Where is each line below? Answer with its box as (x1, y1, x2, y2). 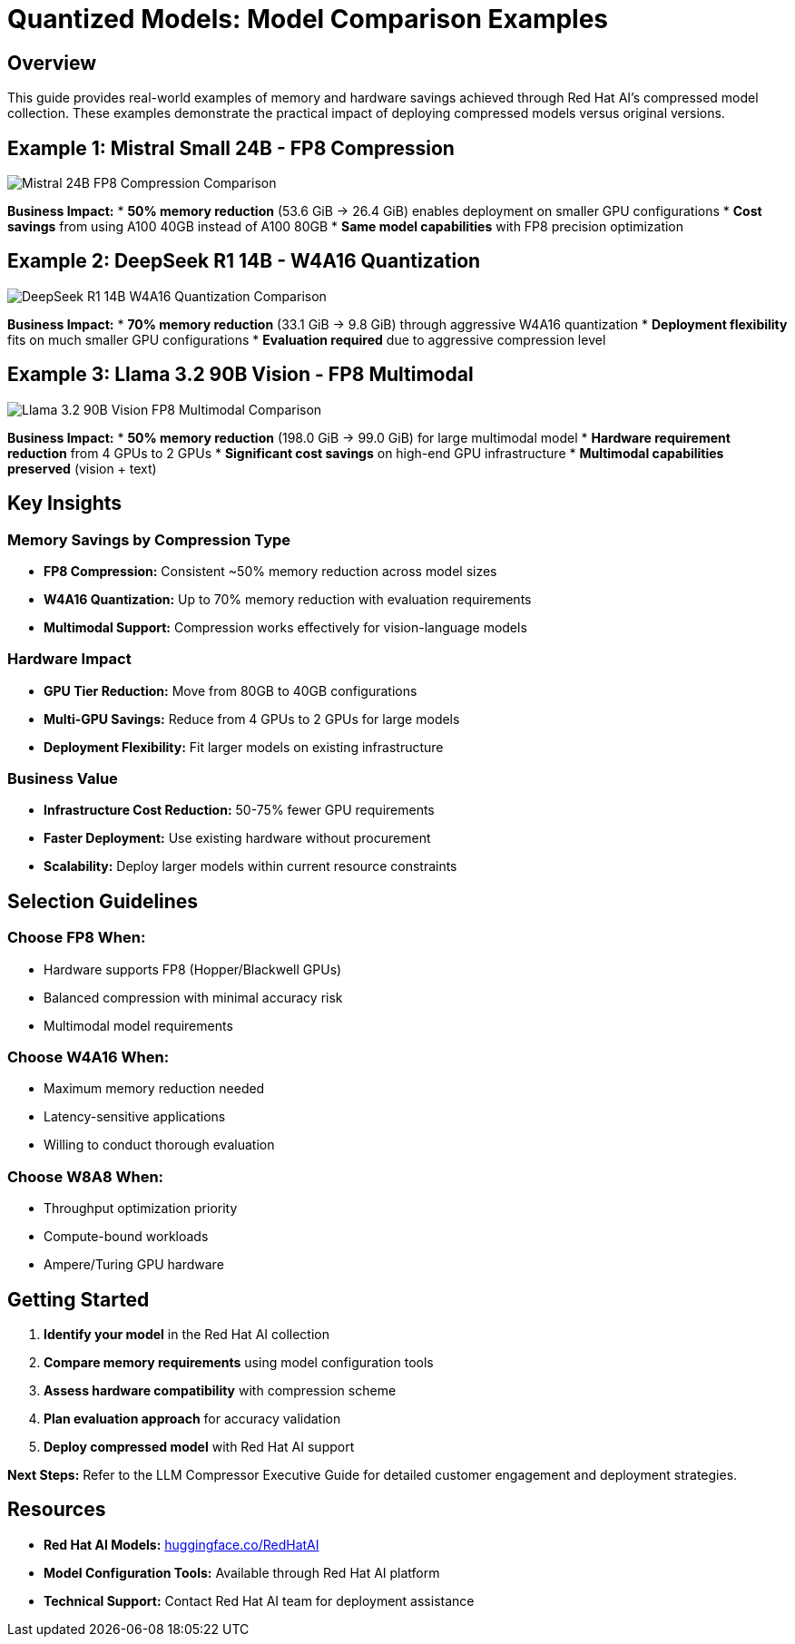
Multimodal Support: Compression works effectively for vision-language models (44, 619, 527, 635)
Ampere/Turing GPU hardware (44, 1257, 224, 1273)
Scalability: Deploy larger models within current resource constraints (44, 858, 457, 875)
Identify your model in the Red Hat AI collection (44, 1326, 329, 1342)
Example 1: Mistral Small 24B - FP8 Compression (7, 136, 455, 160)
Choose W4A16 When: (7, 1048, 170, 1067)
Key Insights (7, 492, 123, 515)
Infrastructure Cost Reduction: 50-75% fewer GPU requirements (44, 802, 435, 818)
